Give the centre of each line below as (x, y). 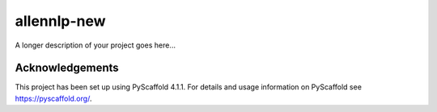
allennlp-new (60, 21)
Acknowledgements (67, 68)
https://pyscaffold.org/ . (53, 98)
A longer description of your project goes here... (95, 45)
